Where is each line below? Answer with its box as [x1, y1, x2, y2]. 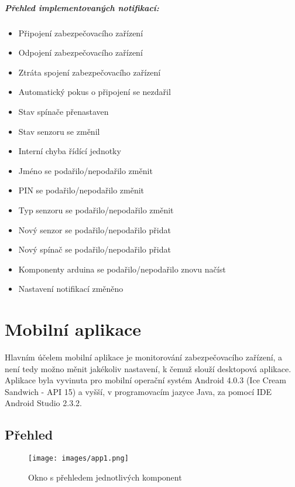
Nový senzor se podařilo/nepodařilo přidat [18, 223, 171, 236]
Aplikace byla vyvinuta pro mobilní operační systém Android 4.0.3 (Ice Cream [5, 374, 286, 386]
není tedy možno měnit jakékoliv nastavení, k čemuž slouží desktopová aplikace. [5, 362, 291, 374]
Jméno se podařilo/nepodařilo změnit [18, 164, 153, 176]
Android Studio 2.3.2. [5, 397, 82, 409]
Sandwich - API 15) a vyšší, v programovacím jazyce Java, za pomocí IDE [5, 385, 272, 397]
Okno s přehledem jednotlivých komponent [28, 471, 182, 483]
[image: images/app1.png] [28, 454, 129, 463]
